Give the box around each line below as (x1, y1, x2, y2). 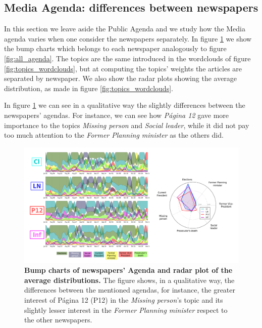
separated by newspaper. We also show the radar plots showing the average (4, 73, 237, 84)
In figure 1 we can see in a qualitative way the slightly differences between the (4, 100, 245, 110)
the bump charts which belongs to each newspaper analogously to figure (4, 43, 227, 54)
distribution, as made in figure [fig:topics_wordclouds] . (4, 83, 173, 93)
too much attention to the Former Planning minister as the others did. (4, 130, 224, 140)
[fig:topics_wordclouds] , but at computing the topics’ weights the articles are (4, 63, 242, 73)
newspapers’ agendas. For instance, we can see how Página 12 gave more (4, 109, 229, 120)
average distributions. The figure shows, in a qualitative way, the (24, 274, 235, 285)
